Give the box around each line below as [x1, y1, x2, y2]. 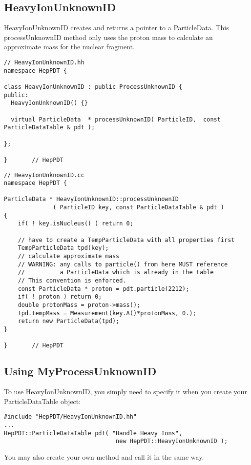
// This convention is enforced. [18, 277, 126, 284]
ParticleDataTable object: [4, 396, 81, 406]
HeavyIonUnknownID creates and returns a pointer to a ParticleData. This [4, 22, 229, 33]
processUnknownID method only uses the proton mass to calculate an [4, 32, 213, 42]
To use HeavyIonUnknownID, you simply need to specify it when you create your [4, 386, 247, 397]
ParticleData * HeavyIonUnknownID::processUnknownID [4, 196, 179, 203]
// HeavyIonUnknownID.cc [4, 171, 84, 179]
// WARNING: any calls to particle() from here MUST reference [18, 261, 228, 268]
